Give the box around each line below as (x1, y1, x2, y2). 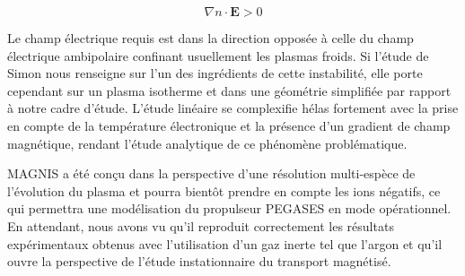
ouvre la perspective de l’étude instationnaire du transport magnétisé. (7, 252, 391, 271)
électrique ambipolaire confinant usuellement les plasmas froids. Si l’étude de (7, 46, 429, 65)
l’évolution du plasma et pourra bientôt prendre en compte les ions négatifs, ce (7, 181, 441, 200)
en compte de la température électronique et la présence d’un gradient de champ (7, 116, 451, 134)
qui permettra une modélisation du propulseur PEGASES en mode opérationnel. (7, 199, 452, 218)
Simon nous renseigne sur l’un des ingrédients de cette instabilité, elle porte (7, 64, 423, 82)
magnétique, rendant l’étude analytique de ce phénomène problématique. (7, 134, 408, 152)
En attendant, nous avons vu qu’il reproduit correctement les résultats (7, 216, 394, 235)
